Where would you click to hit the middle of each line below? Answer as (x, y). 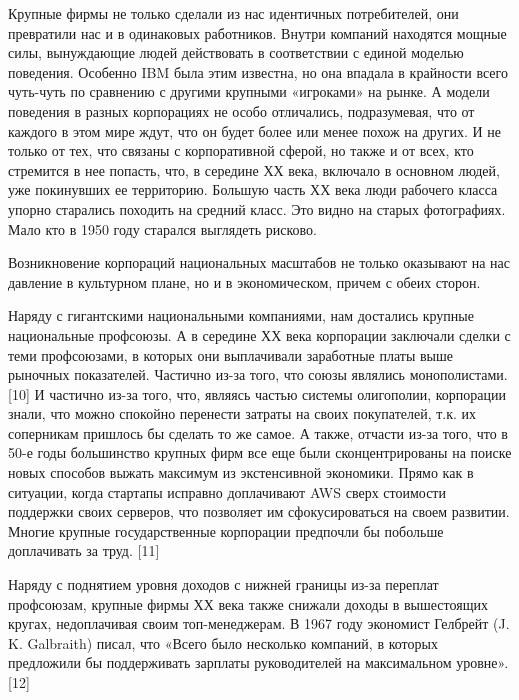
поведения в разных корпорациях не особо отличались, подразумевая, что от (241, 110)
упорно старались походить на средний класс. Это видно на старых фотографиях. (257, 208)
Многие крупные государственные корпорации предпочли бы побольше (226, 530)
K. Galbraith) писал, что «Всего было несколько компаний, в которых (223, 642)
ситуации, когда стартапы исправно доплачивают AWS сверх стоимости (227, 491)
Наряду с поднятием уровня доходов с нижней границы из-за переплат (223, 584)
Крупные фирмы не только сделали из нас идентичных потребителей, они (233, 13)
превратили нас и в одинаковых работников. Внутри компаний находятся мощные (257, 32)
